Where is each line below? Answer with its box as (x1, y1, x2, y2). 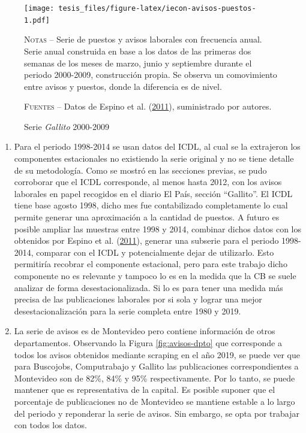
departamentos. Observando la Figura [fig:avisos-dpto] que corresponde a (14, 336, 282, 349)
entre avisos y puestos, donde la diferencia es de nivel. (24, 80, 222, 92)
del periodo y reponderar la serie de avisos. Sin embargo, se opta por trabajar (14, 407, 299, 419)
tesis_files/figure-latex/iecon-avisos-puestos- (58, 4, 256, 13)
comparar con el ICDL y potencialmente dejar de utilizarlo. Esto (36, 246, 274, 258)
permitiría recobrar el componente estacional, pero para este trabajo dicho (14, 258, 287, 270)
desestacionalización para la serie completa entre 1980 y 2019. (14, 304, 241, 317)
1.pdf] (24, 16, 50, 25)
